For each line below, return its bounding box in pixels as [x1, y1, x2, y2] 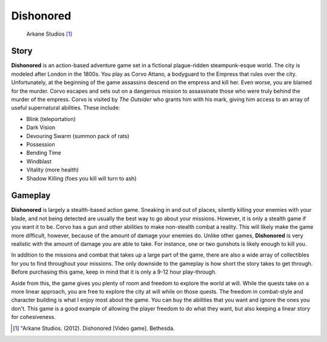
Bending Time [26, 149, 62, 157]
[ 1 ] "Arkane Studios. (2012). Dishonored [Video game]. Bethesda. [13, 324, 175, 332]
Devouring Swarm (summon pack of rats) [26, 132, 130, 139]
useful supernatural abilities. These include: [11, 104, 121, 111]
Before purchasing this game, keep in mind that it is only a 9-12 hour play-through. [11, 268, 217, 275]
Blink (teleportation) [26, 115, 76, 122]
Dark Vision [26, 124, 56, 131]
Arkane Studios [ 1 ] [26, 30, 73, 38]
